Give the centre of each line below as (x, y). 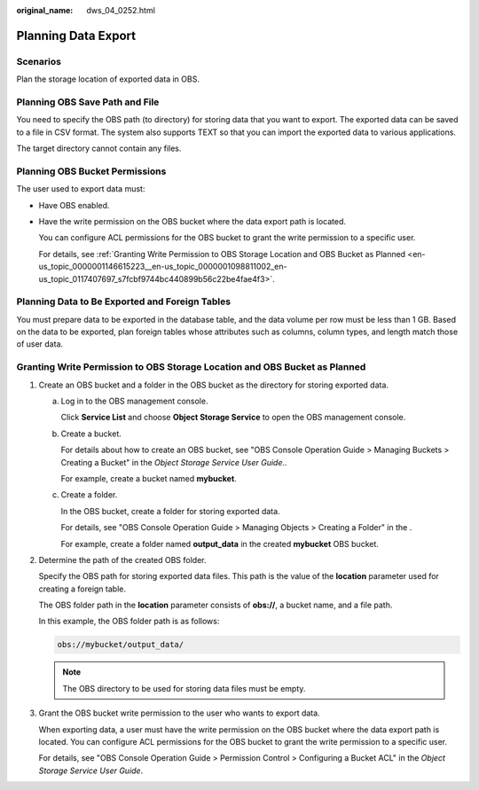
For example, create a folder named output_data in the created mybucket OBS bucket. (220, 544)
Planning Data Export (76, 35)
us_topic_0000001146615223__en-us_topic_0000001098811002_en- (163, 267)
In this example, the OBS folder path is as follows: (129, 622)
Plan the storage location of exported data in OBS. (108, 79)
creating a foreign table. (82, 589)
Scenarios (39, 61)
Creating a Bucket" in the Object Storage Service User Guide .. (174, 462)
